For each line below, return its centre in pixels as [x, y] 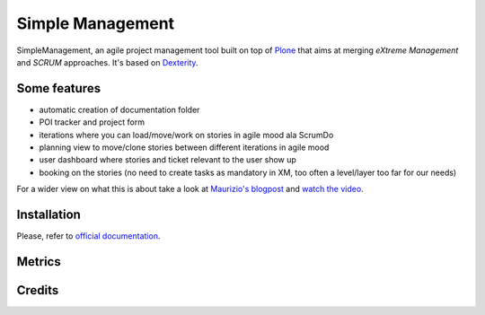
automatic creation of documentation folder [119, 109]
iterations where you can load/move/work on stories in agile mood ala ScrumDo [186, 135]
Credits [38, 290]
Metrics [39, 262]
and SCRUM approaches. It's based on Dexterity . [107, 62]
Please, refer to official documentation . [88, 236]
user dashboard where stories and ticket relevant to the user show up [168, 160]
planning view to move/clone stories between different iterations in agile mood [184, 147]
